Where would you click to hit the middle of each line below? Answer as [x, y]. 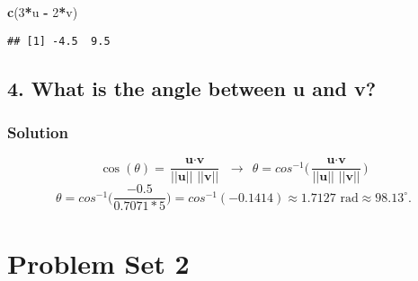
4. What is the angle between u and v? [192, 88]
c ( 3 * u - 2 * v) [43, 12]
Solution [38, 132]
